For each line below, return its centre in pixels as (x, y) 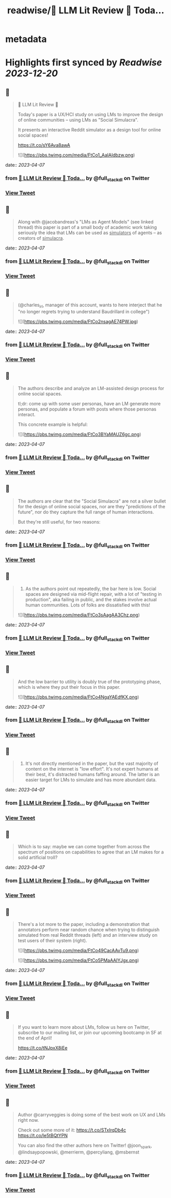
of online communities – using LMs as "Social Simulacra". (78, 120)
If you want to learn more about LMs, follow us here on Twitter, (84, 1027)
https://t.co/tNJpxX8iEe (43, 1048)
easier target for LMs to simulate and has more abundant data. (91, 780)
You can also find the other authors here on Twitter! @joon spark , (85, 1146)
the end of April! (35, 1038)
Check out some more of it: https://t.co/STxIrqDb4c (72, 1130)
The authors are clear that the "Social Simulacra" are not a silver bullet (92, 501)
